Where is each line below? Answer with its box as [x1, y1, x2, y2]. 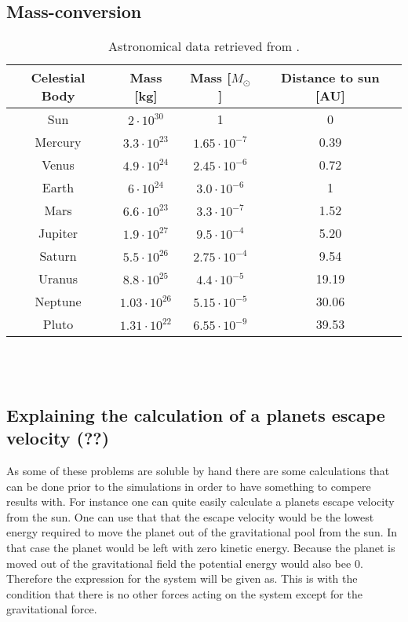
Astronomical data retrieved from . [108, 37, 300, 56]
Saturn [39, 247, 77, 265]
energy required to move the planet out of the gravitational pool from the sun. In [6, 524, 398, 540]
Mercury [35, 133, 82, 152]
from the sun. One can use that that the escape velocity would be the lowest [6, 508, 374, 525]
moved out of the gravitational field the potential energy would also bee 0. [6, 554, 363, 571]
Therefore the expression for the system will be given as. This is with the [6, 570, 358, 587]
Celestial [31, 68, 86, 87]
